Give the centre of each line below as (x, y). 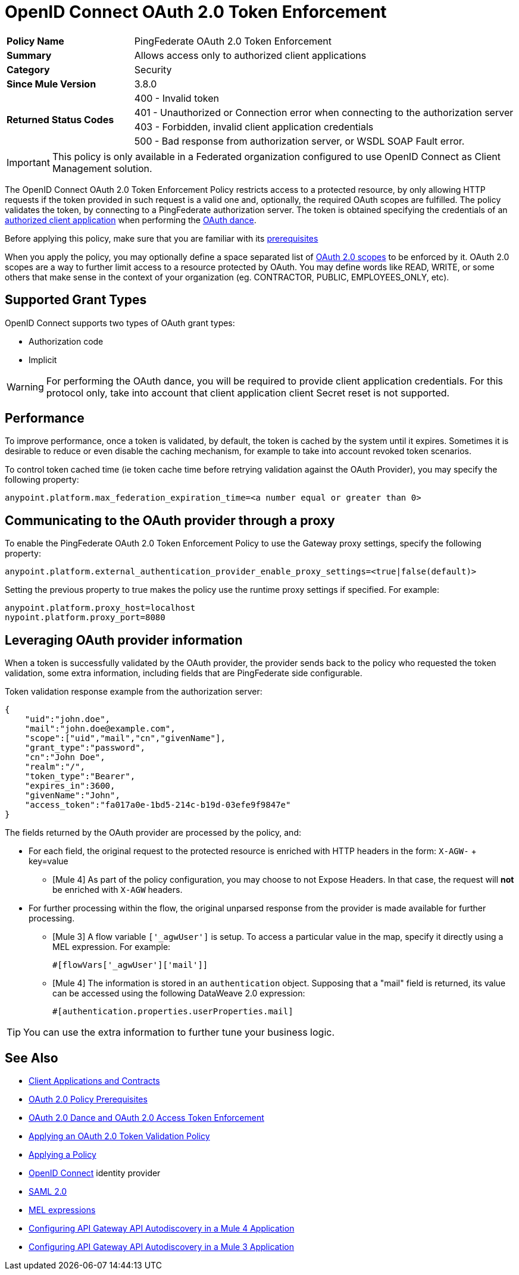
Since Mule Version (51, 84)
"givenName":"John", (72, 796)
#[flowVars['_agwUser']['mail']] (130, 965)
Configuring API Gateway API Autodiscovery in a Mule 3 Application (162, 1246)
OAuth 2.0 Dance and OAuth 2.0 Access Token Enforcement (146, 1117)
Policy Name (35, 41)
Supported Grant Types (76, 300)
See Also (32, 1058)
